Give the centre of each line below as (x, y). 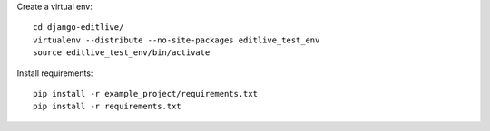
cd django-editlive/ (78, 28)
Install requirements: (55, 73)
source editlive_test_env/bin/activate (122, 53)
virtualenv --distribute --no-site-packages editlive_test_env (176, 40)
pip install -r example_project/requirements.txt (146, 94)
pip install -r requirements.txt (107, 107)
